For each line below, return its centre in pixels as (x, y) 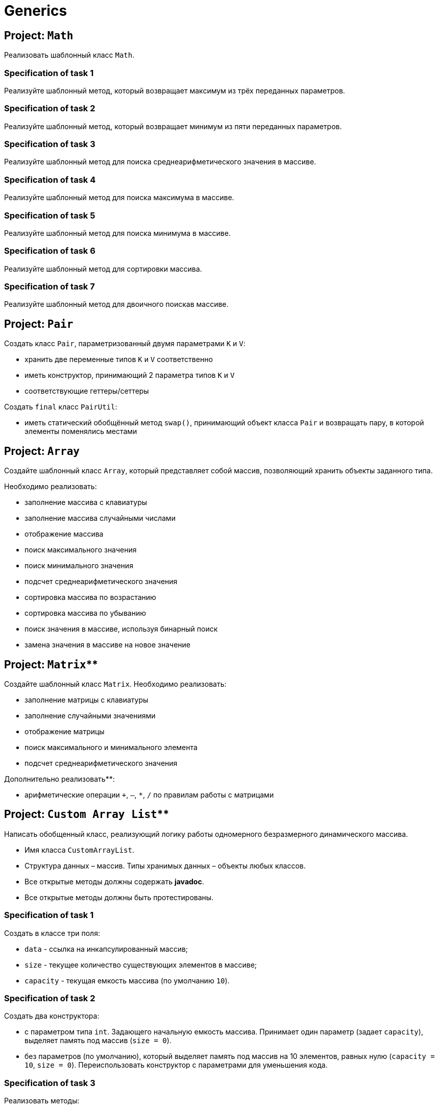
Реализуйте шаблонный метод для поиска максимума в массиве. (119, 198)
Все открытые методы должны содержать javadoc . (114, 881)
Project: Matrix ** (51, 664)
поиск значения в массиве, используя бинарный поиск (121, 629)
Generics (36, 11)
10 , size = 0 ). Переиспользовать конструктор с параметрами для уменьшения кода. (176, 1065)
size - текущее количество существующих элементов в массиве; (141, 965)
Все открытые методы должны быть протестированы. (119, 897)
